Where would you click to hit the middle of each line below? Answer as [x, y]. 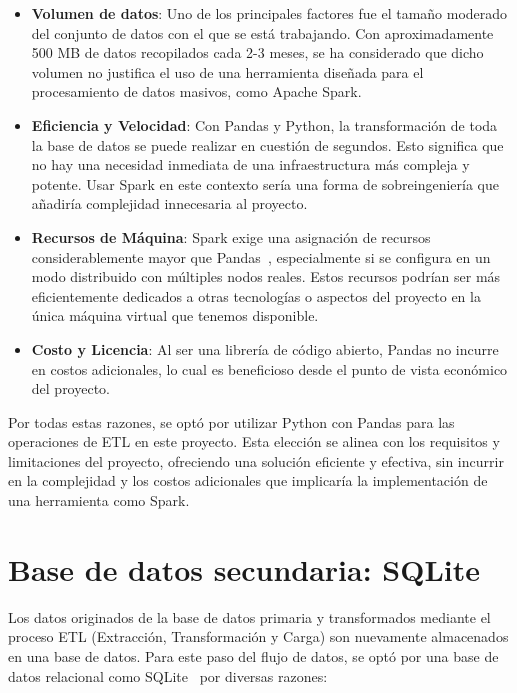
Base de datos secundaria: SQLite [244, 568]
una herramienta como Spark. [99, 500]
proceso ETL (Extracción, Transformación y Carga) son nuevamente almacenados [258, 636]
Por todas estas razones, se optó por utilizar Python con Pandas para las [231, 421]
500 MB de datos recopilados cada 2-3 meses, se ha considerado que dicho [257, 52]
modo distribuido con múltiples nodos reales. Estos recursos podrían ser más [266, 276]
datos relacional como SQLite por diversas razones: [168, 675]
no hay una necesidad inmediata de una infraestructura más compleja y [250, 164]
